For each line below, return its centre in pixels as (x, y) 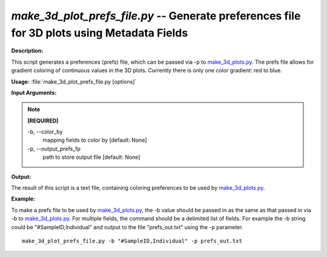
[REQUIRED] (43, 121)
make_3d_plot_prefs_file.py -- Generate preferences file (156, 16)
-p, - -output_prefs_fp (54, 149)
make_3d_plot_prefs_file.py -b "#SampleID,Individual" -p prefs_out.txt (132, 241)
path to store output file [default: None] (91, 157)
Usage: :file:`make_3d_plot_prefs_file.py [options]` (74, 81)
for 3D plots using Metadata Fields (100, 33)
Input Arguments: (34, 92)
